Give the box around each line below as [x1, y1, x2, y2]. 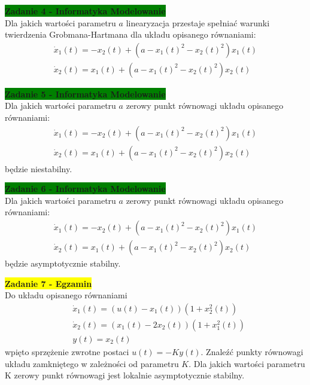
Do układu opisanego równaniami [5, 289, 127, 301]
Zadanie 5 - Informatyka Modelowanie [5, 87, 166, 100]
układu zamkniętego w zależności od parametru [5, 357, 179, 369]
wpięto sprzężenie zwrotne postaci [5, 346, 129, 357]
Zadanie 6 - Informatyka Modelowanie [5, 182, 166, 195]
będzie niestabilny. [5, 162, 72, 175]
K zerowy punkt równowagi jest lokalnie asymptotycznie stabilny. [5, 369, 245, 381]
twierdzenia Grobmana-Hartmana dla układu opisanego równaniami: [5, 28, 256, 41]
